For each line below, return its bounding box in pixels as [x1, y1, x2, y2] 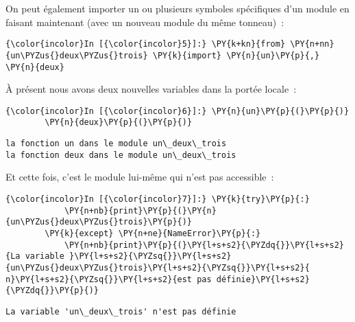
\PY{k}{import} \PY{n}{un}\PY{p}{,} [152, 50, 320, 60]
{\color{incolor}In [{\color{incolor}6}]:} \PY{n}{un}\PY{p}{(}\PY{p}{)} [5, 106, 350, 116]
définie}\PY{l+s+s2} [216, 274, 310, 284]
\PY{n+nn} [290, 39, 334, 49]
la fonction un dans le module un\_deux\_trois [5, 139, 227, 149]
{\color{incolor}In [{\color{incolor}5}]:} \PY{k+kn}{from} [5, 39, 286, 49]
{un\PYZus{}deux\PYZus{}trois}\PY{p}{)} [5, 217, 193, 227]
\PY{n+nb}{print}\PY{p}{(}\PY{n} [64, 205, 217, 216]
